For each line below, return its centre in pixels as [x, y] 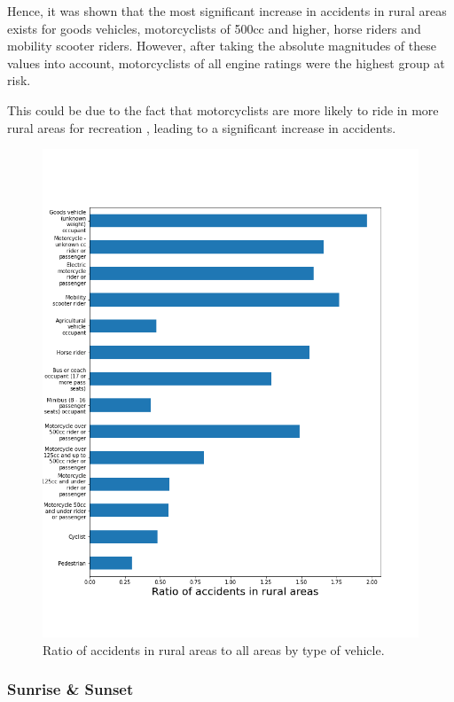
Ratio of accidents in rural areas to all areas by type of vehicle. [214, 649]
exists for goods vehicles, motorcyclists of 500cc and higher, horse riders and [214, 28]
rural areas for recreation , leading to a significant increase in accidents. [202, 127]
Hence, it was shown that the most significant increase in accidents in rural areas [227, 11]
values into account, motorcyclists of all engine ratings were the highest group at [226, 62]
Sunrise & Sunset [70, 689]
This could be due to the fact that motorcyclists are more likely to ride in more [223, 109]
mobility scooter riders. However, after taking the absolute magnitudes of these [222, 46]
